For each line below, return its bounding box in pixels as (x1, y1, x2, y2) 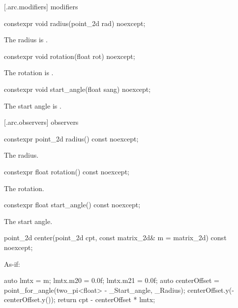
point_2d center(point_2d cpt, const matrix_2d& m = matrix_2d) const (4, 232, 227, 243)
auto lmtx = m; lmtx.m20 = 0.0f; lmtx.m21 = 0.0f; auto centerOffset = (4, 275, 219, 285)
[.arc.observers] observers (4, 117, 79, 127)
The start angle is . (4, 100, 61, 111)
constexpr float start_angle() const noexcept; (4, 199, 141, 210)
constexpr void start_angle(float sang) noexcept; (4, 84, 151, 94)
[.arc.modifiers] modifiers (4, 1, 78, 11)
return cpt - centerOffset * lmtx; (58, 294, 155, 305)
